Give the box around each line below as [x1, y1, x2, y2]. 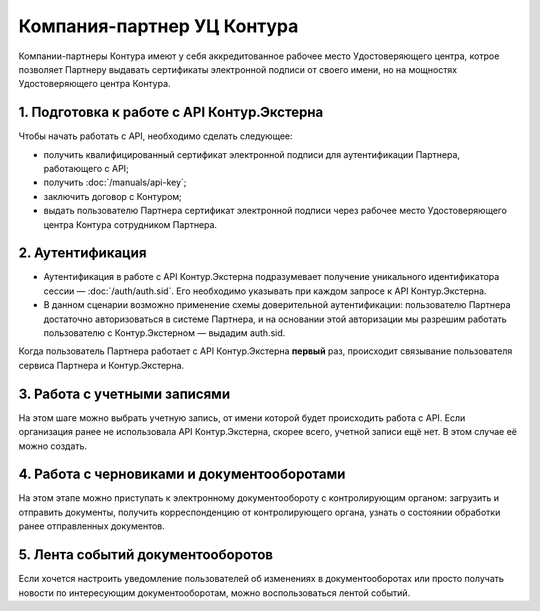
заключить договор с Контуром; [43, 190, 182, 202]
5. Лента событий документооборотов [18, 546, 274, 564]
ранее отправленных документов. [18, 520, 165, 532]
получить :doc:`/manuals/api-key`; [43, 176, 187, 189]
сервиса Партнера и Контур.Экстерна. [18, 359, 185, 371]
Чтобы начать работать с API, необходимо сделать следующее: [18, 130, 294, 142]
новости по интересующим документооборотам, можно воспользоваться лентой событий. [18, 586, 411, 599]
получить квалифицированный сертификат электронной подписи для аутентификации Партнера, [43, 148, 460, 160]
